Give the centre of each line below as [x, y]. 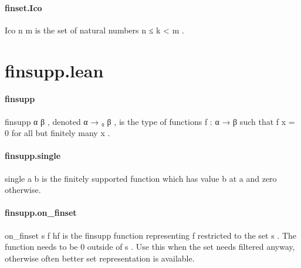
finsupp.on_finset [41, 213]
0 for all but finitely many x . [58, 133]
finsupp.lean [54, 70]
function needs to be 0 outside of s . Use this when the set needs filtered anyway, [150, 247]
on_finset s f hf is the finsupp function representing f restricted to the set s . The [151, 235]
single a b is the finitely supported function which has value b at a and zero [141, 178]
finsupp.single [33, 156]
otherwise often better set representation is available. [100, 258]
